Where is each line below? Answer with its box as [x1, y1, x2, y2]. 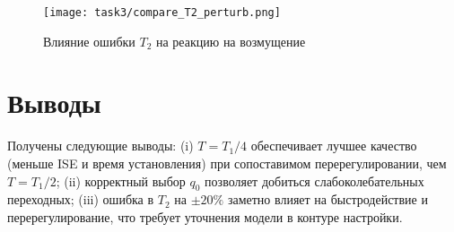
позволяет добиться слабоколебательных [205, 171, 424, 190]
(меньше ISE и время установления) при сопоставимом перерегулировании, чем [7, 153, 447, 172]
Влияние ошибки [43, 31, 135, 50]
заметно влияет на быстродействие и [227, 190, 428, 209]
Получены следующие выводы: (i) [7, 136, 194, 155]
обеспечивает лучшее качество [250, 136, 417, 155]
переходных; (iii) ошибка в [7, 190, 154, 209]
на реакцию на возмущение [156, 31, 306, 50]
